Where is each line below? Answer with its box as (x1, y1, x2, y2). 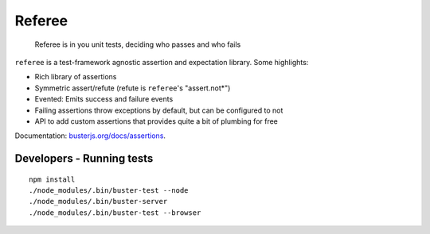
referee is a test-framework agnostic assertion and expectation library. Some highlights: (14, 57, 309, 67)
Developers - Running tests (14, 152, 154, 166)
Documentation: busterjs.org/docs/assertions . (14, 131, 166, 140)
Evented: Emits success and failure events (34, 94, 174, 104)
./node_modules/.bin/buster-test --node (29, 186, 189, 195)
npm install (29, 175, 76, 184)
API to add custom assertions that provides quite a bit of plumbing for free (34, 116, 279, 126)
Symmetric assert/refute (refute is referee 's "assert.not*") (34, 83, 231, 93)
